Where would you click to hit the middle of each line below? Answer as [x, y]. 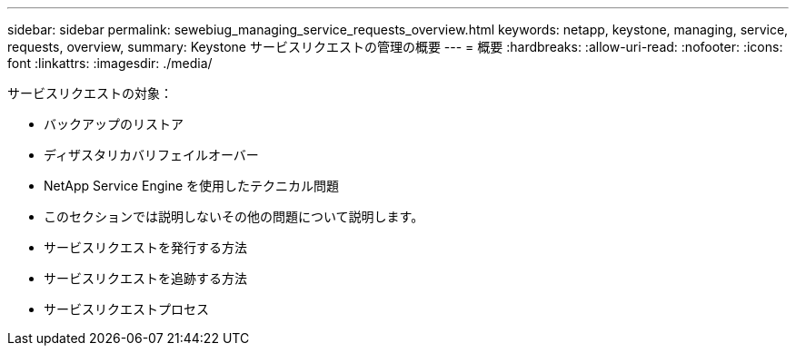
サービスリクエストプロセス [126, 309]
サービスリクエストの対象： [90, 93]
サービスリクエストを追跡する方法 [145, 278]
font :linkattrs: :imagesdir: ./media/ [110, 63]
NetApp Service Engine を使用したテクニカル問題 [192, 186]
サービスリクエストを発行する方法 [145, 247]
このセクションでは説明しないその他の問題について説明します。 [234, 216]
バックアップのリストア [114, 124]
